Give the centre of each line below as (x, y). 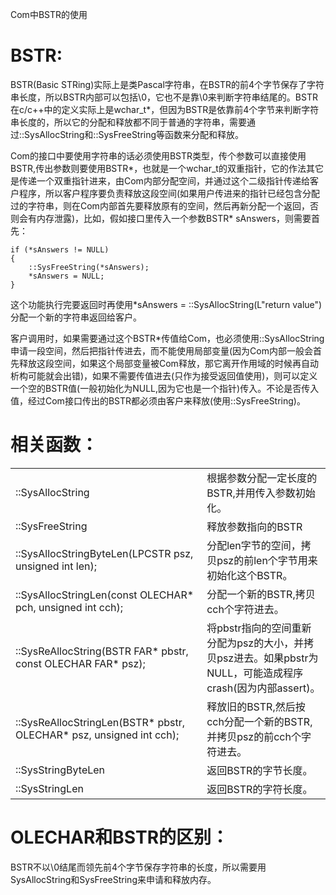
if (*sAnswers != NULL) (60, 249)
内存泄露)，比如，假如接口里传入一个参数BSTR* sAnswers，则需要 (174, 218)
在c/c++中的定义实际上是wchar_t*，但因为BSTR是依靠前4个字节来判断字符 (165, 109)
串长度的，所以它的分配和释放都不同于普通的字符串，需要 (128, 122)
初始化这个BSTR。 (249, 575)
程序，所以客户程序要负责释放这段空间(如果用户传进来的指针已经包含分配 (169, 193)
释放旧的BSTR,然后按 (256, 706)
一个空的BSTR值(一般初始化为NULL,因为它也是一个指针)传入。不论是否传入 (165, 388)
